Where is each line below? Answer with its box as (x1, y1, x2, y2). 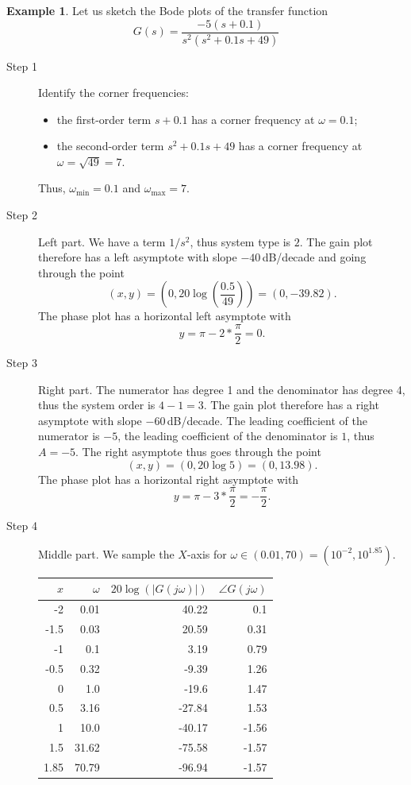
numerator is (38, 427, 100, 444)
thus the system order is (38, 396, 156, 413)
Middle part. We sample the (38, 545, 175, 562)
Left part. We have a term (38, 233, 166, 249)
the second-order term (56, 137, 164, 154)
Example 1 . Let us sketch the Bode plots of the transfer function (6, 2, 328, 18)
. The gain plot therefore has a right (203, 396, 379, 413)
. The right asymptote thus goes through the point (75, 443, 321, 460)
